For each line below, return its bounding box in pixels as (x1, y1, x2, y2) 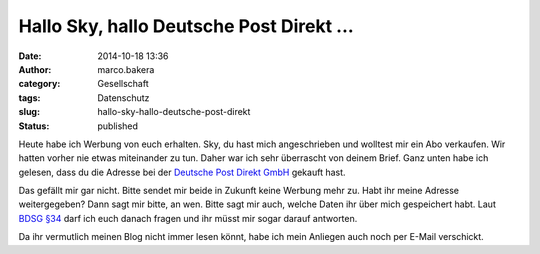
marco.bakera (97, 63, 155, 75)
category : (18, 78, 61, 90)
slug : (18, 106, 40, 118)
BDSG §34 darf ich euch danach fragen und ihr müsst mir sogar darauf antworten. (18, 212, 358, 224)
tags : (18, 91, 41, 104)
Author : (18, 63, 52, 75)
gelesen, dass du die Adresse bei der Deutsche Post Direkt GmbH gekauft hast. (18, 166, 346, 178)
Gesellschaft (97, 78, 149, 90)
